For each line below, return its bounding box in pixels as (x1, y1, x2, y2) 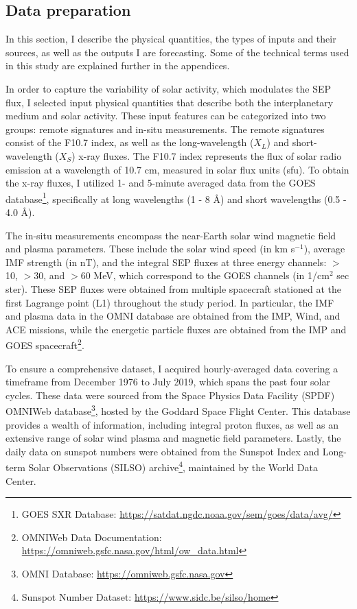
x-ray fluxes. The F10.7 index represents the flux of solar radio (78, 148, 342, 163)
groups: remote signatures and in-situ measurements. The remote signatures (5, 121, 325, 136)
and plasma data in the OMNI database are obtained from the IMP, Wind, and (5, 309, 341, 323)
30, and (34, 268, 65, 283)
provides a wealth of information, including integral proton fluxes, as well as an (5, 417, 339, 431)
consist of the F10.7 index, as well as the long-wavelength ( (5, 135, 254, 150)
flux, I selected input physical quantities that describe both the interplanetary (5, 95, 334, 109)
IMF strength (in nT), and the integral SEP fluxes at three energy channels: (5, 254, 327, 269)
